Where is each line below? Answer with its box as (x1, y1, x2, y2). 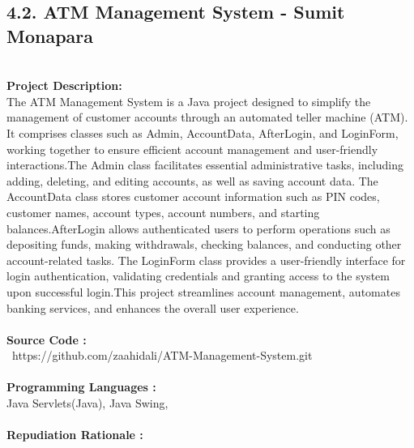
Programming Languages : (6, 378, 156, 395)
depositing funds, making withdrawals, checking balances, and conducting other (6, 236, 402, 253)
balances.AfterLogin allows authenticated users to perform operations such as (6, 220, 391, 237)
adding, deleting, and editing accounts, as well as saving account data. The (6, 172, 378, 189)
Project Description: (6, 77, 122, 94)
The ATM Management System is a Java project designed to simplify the (6, 92, 371, 109)
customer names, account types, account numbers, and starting (6, 203, 320, 220)
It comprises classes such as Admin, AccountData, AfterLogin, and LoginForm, (6, 124, 399, 141)
